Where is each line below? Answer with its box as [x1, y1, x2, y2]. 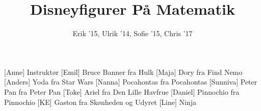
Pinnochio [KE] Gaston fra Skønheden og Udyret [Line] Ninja [4, 96, 196, 107]
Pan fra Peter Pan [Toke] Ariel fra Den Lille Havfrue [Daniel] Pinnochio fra [4, 86, 240, 97]
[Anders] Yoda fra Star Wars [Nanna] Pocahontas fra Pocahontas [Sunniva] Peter [4, 76, 257, 87]
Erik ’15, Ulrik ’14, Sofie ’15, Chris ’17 [72, 28, 193, 39]
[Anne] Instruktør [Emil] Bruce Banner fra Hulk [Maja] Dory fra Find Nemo [4, 66, 243, 77]
